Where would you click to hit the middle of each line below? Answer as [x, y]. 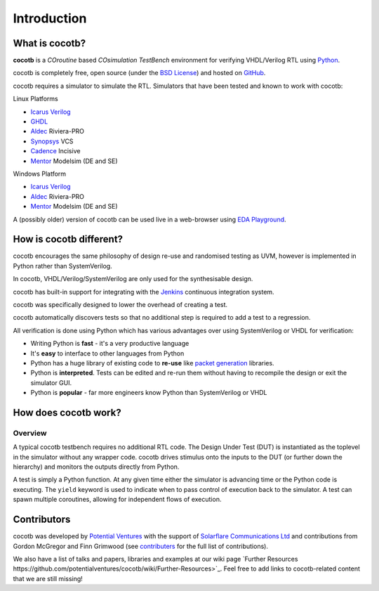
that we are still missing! [48, 578]
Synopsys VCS [52, 141]
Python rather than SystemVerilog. [62, 266]
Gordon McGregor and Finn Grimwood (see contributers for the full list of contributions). [140, 546]
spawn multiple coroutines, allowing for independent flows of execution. [117, 500]
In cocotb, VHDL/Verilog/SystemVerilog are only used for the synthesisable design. [133, 279]
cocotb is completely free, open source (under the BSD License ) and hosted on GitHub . [139, 73]
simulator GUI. [51, 382]
